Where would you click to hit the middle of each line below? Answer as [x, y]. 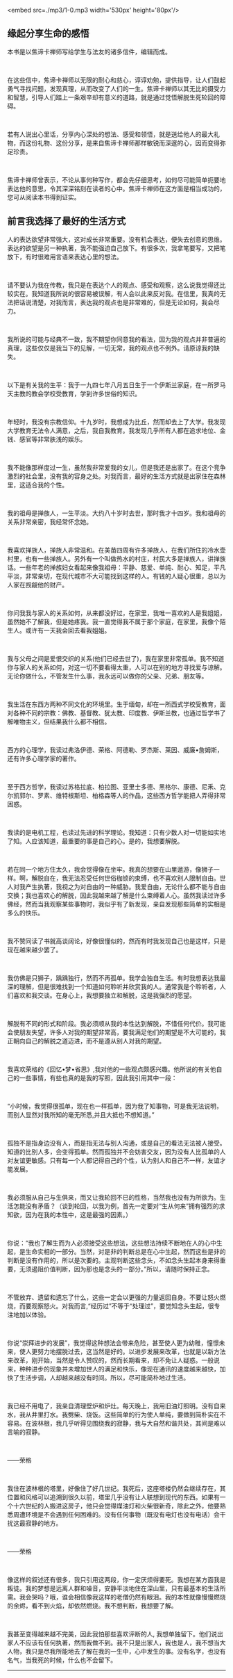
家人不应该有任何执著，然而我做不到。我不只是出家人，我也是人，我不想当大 [116, 1643]
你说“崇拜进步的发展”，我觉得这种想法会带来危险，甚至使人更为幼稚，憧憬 [113, 1343]
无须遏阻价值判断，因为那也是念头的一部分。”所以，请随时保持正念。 [116, 1269]
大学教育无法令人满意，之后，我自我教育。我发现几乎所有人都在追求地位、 [113, 430]
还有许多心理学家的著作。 [44, 758]
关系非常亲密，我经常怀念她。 [50, 521]
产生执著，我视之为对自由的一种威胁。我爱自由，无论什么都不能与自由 [126, 886]
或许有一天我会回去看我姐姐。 [68, 630]
